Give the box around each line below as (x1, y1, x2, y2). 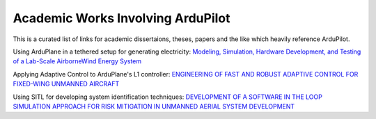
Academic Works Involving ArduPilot (13, 10, 230, 26)
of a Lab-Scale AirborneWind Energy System (13, 57, 142, 65)
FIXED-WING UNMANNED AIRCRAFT (13, 80, 120, 88)
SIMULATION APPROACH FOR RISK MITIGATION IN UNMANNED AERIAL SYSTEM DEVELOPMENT (13, 102, 295, 111)
